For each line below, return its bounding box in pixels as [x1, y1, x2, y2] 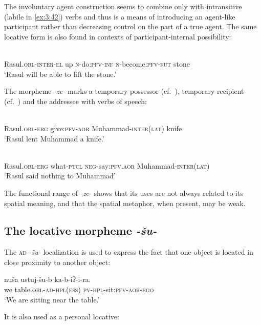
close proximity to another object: [4, 256, 111, 267]
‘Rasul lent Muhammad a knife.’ [4, 133, 104, 144]
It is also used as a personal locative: [4, 311, 119, 322]
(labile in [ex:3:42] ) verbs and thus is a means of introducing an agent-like [4, 11, 235, 22]
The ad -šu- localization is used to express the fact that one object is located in [4, 247, 253, 257]
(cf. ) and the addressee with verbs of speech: [4, 95, 147, 106]
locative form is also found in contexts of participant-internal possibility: [4, 31, 231, 42]
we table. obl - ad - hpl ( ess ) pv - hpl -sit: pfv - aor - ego [4, 284, 154, 295]
